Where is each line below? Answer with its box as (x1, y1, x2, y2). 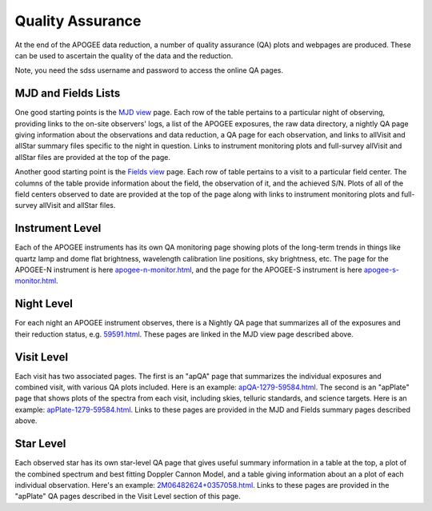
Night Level (14, 297, 74, 311)
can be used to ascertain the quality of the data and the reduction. (14, 50, 234, 60)
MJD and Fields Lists (14, 86, 121, 100)
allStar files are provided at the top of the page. (14, 152, 171, 162)
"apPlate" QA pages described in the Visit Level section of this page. (14, 492, 242, 501)
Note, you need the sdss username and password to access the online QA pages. (14, 66, 284, 75)
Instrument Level (14, 222, 102, 235)
